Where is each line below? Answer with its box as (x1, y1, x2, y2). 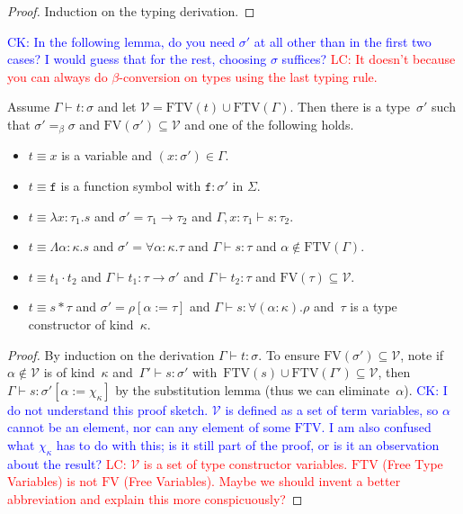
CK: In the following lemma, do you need (7, 32, 236, 50)
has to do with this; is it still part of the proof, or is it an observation (56, 435, 440, 454)
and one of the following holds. (184, 114, 354, 133)
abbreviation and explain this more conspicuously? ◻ (7, 489, 303, 508)
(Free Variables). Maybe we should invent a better (123, 472, 401, 491)
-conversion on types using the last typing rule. (119, 67, 378, 86)
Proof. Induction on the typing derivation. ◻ (7, 2, 255, 20)
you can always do (7, 67, 108, 86)
